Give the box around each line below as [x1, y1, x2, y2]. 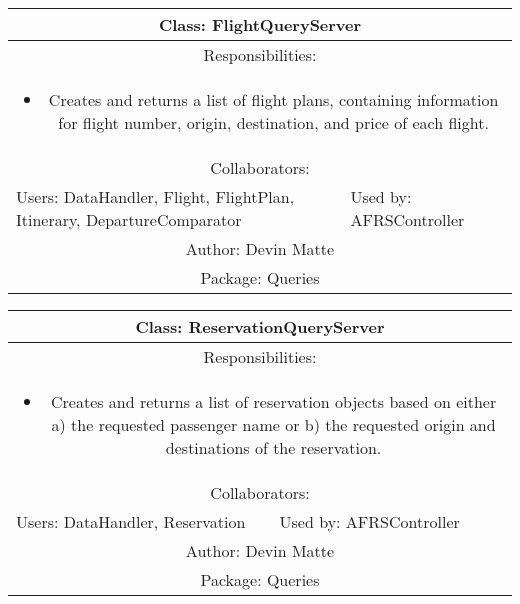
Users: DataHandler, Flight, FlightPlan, [16, 185, 295, 208]
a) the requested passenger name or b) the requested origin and [51, 413, 496, 436]
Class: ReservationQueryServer [135, 315, 385, 338]
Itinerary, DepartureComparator [16, 208, 242, 231]
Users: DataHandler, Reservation [16, 510, 246, 533]
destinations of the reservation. [165, 436, 382, 459]
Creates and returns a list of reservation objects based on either [50, 390, 497, 413]
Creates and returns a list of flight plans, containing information [48, 88, 499, 111]
